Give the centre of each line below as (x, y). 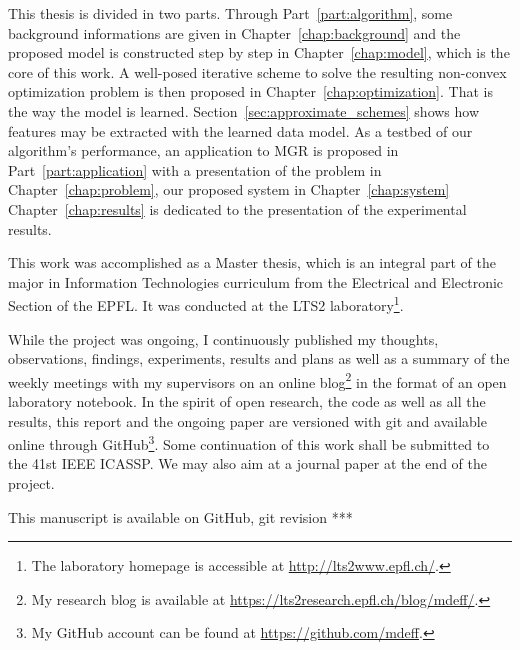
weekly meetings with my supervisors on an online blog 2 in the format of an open (257, 380)
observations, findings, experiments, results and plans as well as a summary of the (259, 358)
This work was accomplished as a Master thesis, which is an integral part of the (252, 262)
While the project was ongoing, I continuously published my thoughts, (223, 338)
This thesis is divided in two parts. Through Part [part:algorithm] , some (230, 13)
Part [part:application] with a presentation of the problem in (195, 169)
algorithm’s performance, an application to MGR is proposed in (203, 150)
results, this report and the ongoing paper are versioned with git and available (247, 420)
